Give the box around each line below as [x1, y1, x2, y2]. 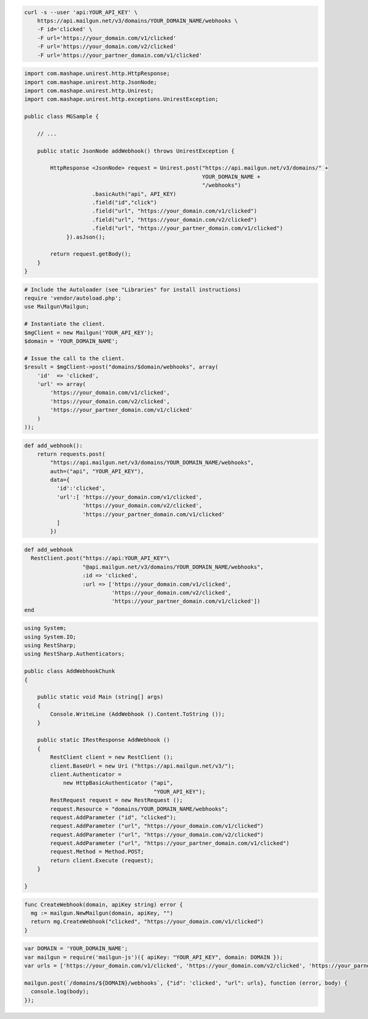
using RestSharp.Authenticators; [24, 650, 125, 658]
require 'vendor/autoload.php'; [24, 295, 122, 302]
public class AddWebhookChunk [24, 667, 115, 675]
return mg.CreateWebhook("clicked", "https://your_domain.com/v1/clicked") [31, 918, 264, 925]
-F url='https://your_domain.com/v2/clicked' [37, 43, 177, 50]
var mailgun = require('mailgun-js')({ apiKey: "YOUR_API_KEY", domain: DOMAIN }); [24, 953, 283, 961]
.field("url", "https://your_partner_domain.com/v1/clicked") [92, 225, 283, 232]
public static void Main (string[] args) [37, 693, 164, 701]
